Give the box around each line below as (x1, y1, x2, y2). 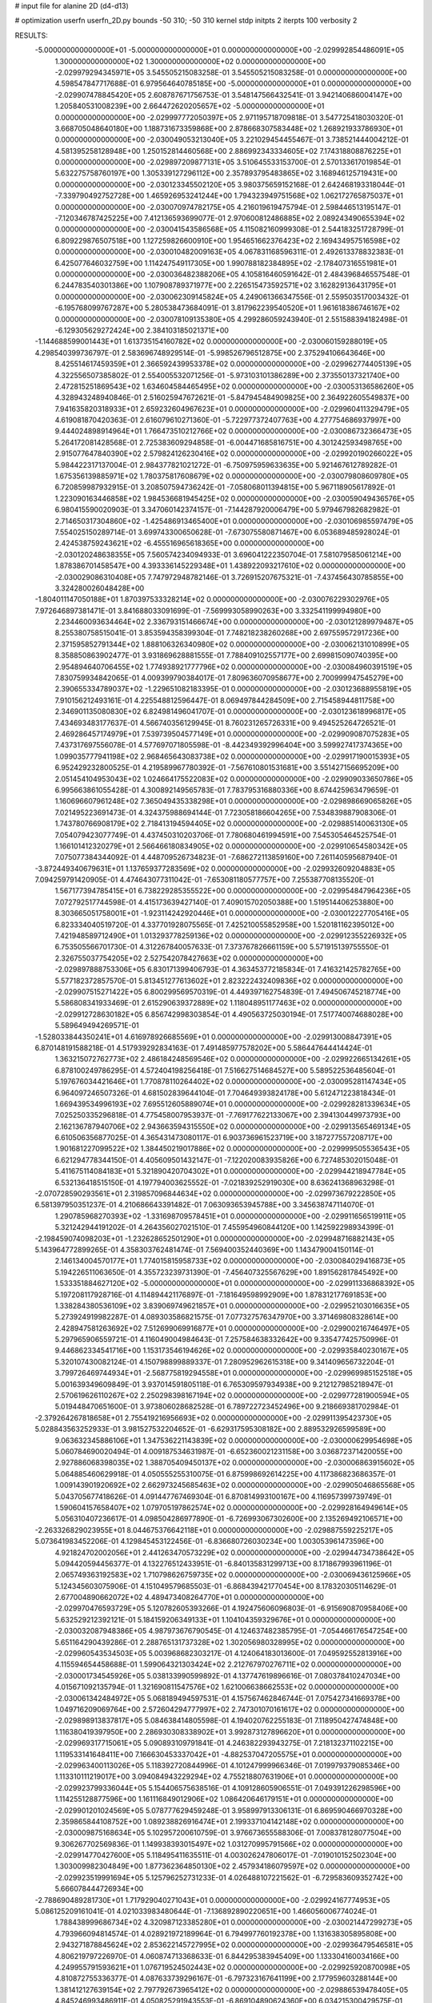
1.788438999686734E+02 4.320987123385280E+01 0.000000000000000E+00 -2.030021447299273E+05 (54, 1917, 413, 1927)
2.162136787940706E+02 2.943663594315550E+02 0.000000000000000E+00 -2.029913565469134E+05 (54, 1122, 411, 1131)
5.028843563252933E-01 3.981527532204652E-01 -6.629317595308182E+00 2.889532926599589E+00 (34, 1425, 386, 1434)
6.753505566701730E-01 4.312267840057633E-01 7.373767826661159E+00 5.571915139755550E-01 (54, 942, 390, 952)
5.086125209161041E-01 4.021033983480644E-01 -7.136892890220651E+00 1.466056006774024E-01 (34, 1907, 378, 1916)
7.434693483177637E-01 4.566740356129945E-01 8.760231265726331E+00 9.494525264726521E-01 (54, 718, 396, 727)
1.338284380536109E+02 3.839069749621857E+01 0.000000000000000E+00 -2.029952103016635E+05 (54, 1300, 410, 1310)
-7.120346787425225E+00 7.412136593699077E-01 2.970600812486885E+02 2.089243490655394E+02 (54, 213, 406, 224)
